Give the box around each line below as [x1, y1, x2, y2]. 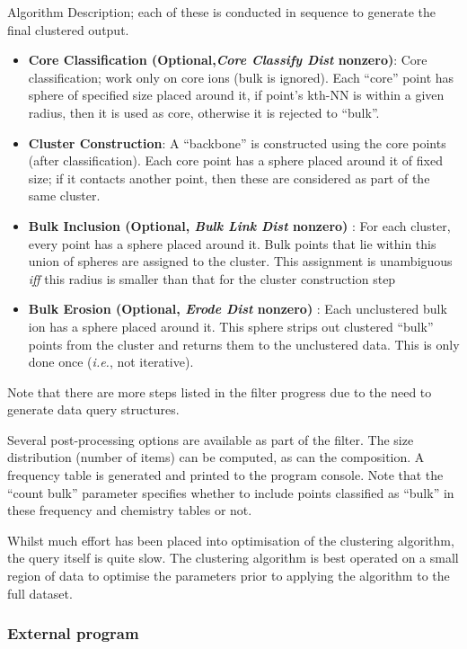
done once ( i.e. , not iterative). [28, 352, 194, 371]
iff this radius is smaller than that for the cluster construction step [28, 269, 396, 288]
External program [7, 622, 139, 645]
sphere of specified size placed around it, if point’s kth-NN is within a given [28, 85, 445, 104]
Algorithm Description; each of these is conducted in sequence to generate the [7, 3, 436, 21]
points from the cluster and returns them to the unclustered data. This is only [28, 334, 460, 353]
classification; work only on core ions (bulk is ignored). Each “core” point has [28, 67, 454, 86]
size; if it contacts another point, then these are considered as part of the [28, 168, 430, 187]
